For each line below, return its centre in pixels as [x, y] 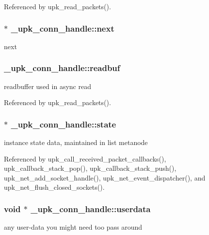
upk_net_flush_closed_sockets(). [54, 187]
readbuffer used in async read [48, 86]
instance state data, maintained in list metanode [76, 142]
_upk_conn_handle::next [63, 28]
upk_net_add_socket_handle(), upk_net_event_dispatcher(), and [105, 177]
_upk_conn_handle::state [64, 124]
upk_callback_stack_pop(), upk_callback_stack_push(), [90, 168]
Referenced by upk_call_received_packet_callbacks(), [85, 158]
